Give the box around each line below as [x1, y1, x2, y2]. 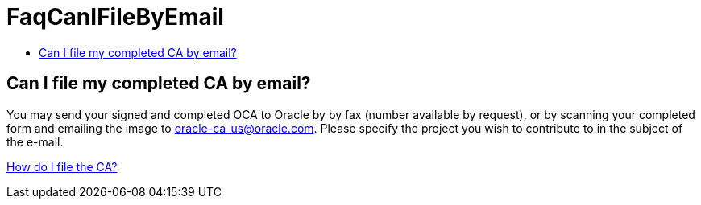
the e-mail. [6, 134, 64, 149]
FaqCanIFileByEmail [6, 3, 224, 31]
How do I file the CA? [6, 159, 118, 174]
